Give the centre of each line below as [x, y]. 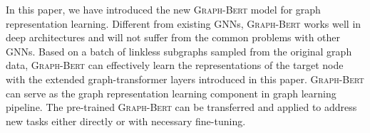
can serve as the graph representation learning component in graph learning [171, 93]
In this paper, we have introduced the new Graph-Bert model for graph [163, 9]
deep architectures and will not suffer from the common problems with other [173, 37]
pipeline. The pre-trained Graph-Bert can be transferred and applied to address [181, 107]
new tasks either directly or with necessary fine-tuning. [126, 121]
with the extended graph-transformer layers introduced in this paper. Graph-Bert [185, 79]
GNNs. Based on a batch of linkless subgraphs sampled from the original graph [179, 51]
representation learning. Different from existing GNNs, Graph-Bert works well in [184, 23]
